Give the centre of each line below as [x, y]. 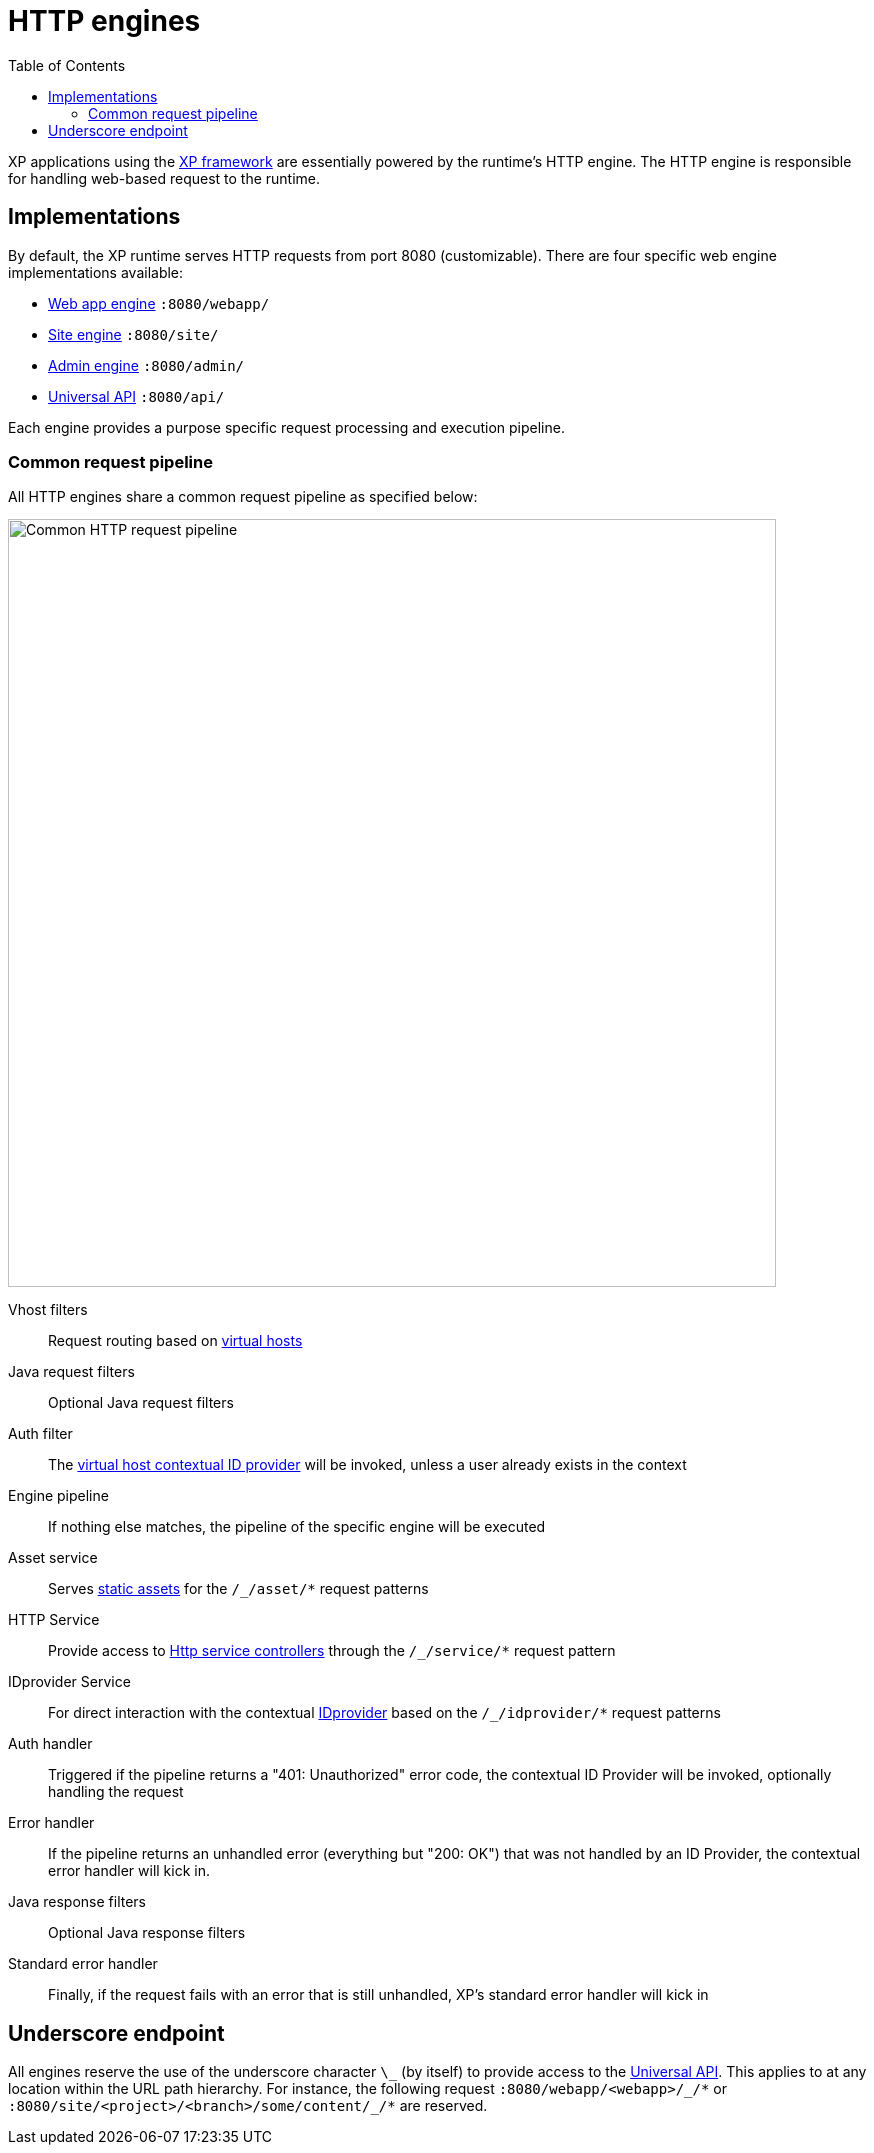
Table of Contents [67, 65]
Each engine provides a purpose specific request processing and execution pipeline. [286, 427]
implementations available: [96, 272]
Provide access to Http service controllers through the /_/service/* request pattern [332, 1651]
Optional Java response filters [147, 1933]
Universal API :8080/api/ [136, 396]
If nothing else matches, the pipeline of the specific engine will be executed [297, 1527]
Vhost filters [48, 1310]
